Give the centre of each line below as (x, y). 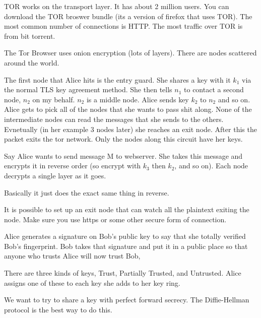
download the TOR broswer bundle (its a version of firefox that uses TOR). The (128, 16)
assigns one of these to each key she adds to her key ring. (92, 282)
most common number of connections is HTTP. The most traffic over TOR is (123, 26)
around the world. (32, 62)
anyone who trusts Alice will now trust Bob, (72, 256)
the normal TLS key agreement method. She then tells (88, 89)
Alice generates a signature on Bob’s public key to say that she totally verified (125, 236)
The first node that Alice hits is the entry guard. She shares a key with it (117, 79)
